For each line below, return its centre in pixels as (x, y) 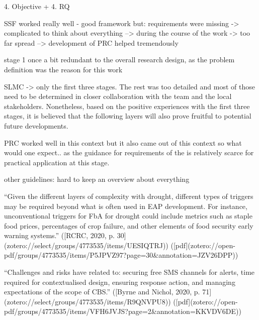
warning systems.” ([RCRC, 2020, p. (59, 235)
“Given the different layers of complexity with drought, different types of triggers (129, 196)
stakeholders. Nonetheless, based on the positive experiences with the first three (127, 106)
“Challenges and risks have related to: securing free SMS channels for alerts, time (129, 272)
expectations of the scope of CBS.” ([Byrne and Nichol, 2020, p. (102, 292)
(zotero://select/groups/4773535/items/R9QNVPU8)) (88, 301)
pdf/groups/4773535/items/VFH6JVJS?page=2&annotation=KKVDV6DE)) (123, 311)
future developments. (36, 125)
